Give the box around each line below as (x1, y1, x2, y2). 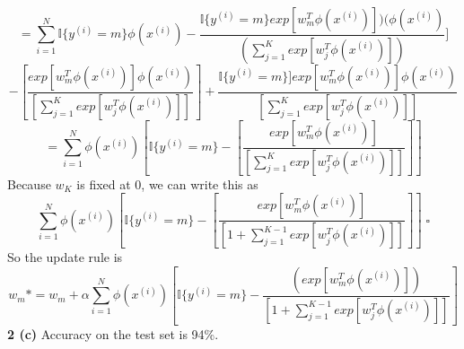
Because (7, 174, 51, 193)
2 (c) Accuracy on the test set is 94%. (7, 324, 219, 343)
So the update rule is (7, 248, 123, 266)
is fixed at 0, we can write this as (76, 174, 258, 193)
